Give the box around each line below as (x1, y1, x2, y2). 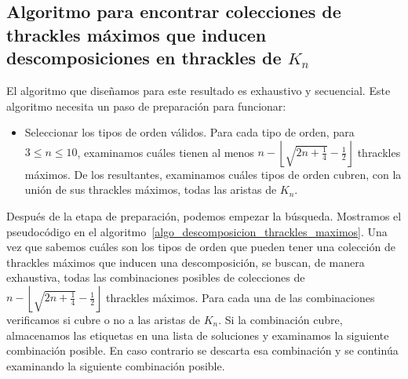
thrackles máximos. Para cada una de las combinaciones (106, 289, 375, 305)
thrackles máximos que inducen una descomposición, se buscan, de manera (6, 253, 365, 270)
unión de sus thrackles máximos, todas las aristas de (24, 181, 277, 198)
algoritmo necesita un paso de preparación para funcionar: (6, 97, 286, 114)
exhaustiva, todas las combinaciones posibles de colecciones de (6, 269, 305, 286)
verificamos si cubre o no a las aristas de (6, 311, 201, 327)
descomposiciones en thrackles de (6, 46, 282, 70)
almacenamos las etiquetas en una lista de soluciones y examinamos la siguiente (6, 326, 389, 343)
